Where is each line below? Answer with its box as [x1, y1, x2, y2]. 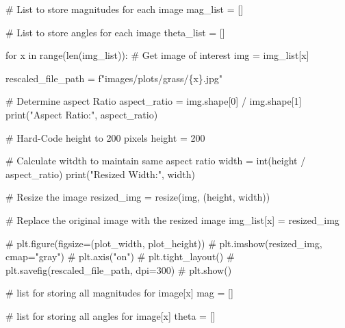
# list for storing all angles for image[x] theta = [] [5, 308, 216, 323]
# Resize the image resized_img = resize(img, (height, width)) [5, 190, 270, 204]
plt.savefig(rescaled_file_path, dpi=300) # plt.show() [5, 262, 232, 277]
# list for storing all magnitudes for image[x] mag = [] [5, 286, 233, 300]
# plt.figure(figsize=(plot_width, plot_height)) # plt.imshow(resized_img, [5, 236, 322, 250]
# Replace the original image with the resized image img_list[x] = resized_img [5, 212, 340, 227]
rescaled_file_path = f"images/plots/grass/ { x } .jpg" [5, 71, 223, 85]
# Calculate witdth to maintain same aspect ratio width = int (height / [5, 153, 306, 168]
